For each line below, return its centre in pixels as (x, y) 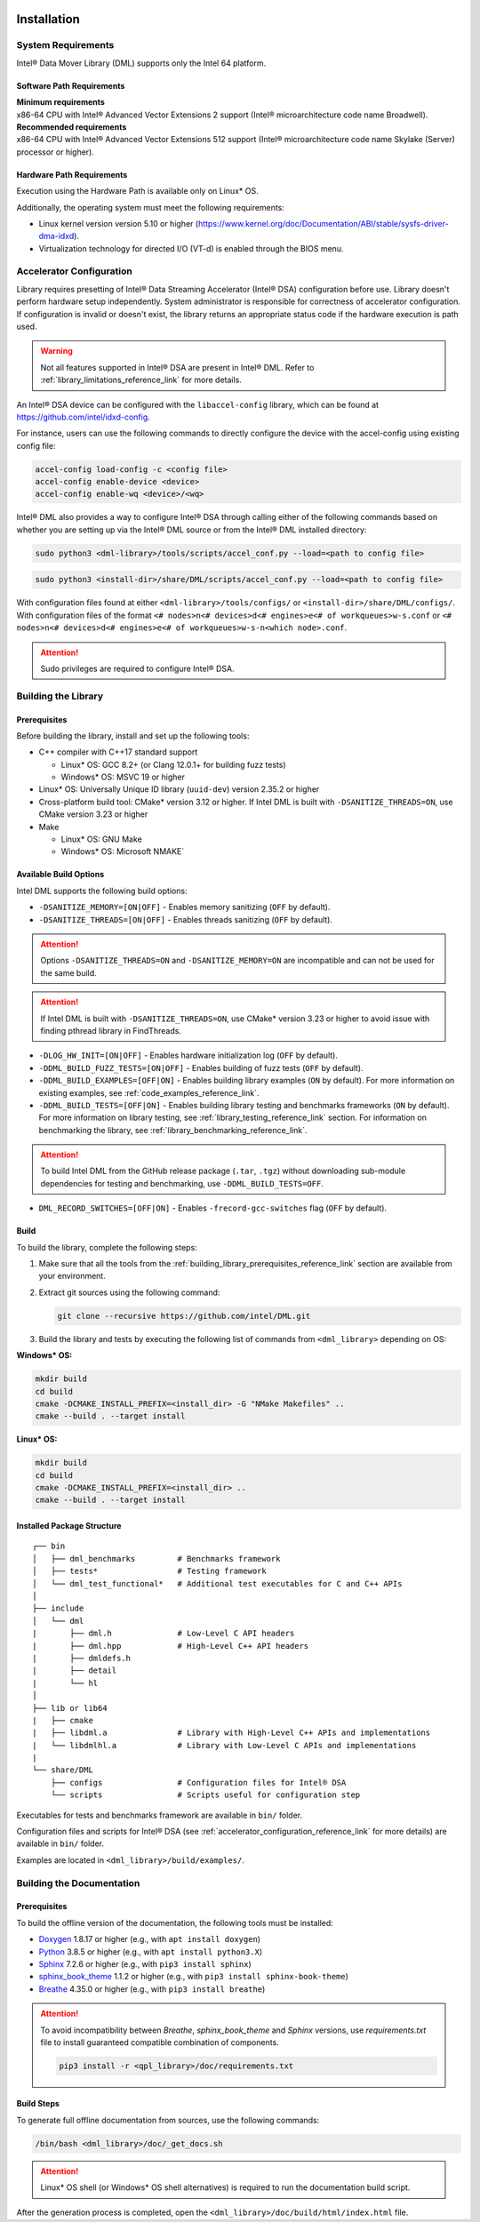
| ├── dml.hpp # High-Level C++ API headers (171, 1646)
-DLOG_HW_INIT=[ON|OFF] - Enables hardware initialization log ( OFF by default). (188, 1055)
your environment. (72, 1276)
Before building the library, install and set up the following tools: (133, 735)
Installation (48, 19)
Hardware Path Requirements (72, 174)
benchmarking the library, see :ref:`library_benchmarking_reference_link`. (173, 1130)
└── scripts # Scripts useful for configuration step (205, 1795)
